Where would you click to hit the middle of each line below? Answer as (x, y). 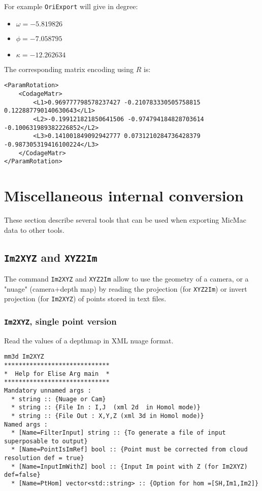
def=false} (22, 475)
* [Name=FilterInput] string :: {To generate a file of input (119, 433)
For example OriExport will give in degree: (71, 6)
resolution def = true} (44, 458)
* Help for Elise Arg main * (57, 374)
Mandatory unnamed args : (48, 390)
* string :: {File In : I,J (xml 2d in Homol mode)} (106, 408)
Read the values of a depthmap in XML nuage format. (89, 340)
